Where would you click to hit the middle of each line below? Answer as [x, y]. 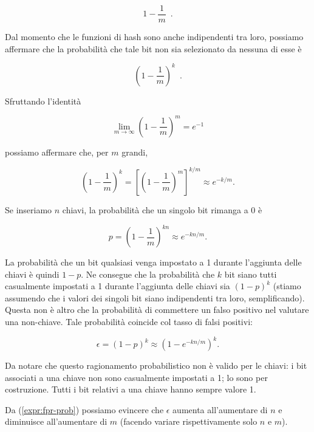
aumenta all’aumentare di [220, 409]
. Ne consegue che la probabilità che [148, 274]
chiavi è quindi [32, 274]
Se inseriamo [29, 209]
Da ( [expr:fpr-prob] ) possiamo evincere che [84, 409]
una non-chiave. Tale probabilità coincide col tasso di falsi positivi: [129, 321]
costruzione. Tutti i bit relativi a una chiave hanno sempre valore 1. [131, 389]
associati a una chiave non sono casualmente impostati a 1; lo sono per [136, 377]
